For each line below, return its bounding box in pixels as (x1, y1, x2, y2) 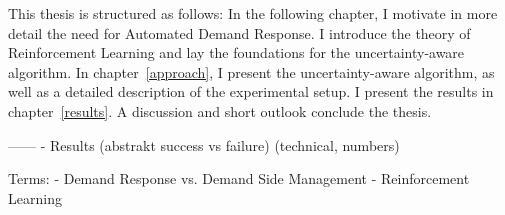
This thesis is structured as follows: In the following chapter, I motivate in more (8, 3, 498, 23)
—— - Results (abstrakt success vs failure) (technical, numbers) (8, 134, 400, 155)
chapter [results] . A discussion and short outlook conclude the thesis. (8, 100, 432, 121)
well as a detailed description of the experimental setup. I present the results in (8, 81, 494, 102)
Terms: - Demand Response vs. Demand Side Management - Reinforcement (8, 168, 470, 189)
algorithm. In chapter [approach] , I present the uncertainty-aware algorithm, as (8, 61, 495, 82)
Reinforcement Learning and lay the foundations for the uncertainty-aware (8, 42, 465, 63)
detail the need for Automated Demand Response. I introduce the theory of (8, 22, 471, 43)
